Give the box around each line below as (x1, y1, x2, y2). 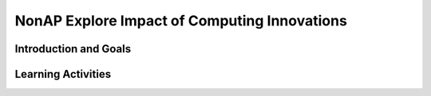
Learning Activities (14, 67, 112, 81)
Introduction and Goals (14, 42, 132, 56)
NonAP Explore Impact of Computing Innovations (14, 12, 347, 29)
